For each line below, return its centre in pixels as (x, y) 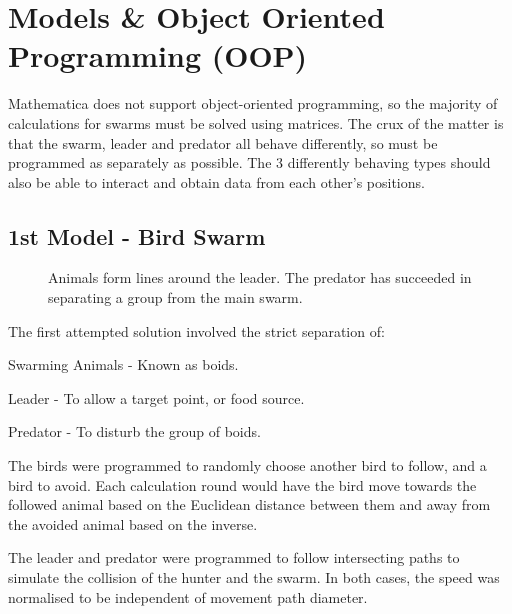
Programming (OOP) (158, 55)
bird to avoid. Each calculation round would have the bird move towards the (242, 484)
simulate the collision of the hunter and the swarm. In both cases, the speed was (254, 577)
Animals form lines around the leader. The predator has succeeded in (260, 277)
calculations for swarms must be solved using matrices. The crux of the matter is (256, 122)
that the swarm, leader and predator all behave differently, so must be (223, 142)
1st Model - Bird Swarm (137, 235)
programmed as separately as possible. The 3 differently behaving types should (249, 162)
